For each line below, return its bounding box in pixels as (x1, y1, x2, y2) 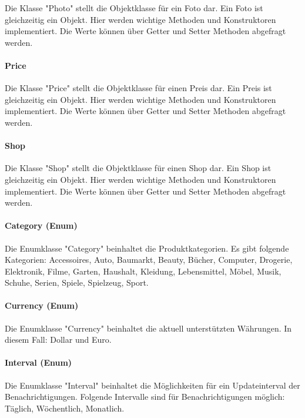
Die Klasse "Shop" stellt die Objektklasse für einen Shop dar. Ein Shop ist (5, 162, 272, 174)
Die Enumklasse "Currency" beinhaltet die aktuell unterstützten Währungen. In (5, 322, 292, 334)
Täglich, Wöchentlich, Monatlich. (5, 402, 125, 414)
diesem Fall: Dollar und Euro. (5, 333, 112, 346)
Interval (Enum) (5, 356, 72, 369)
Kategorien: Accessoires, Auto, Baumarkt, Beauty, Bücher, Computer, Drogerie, (5, 253, 293, 266)
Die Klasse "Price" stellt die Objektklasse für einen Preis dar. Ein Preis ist (5, 82, 272, 94)
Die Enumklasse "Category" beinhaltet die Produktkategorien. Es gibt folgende (5, 242, 289, 254)
